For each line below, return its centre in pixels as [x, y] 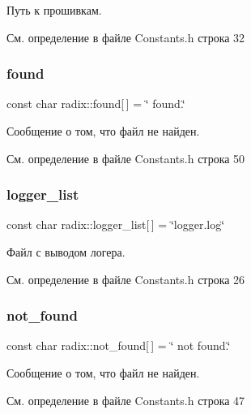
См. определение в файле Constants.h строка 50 [126, 158]
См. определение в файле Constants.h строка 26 [126, 279]
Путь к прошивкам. [54, 10]
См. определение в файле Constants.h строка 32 [126, 37]
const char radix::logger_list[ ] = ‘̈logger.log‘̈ [116, 224]
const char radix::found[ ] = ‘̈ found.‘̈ [96, 103]
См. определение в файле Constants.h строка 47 [126, 400]
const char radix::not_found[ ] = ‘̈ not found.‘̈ [119, 345]
